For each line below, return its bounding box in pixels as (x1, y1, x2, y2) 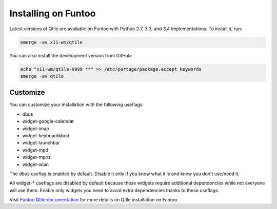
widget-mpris (22, 154, 51, 160)
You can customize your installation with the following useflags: (9, 101, 144, 108)
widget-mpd (22, 147, 49, 153)
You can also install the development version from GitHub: (9, 52, 133, 58)
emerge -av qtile (20, 73, 64, 79)
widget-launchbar (22, 140, 60, 146)
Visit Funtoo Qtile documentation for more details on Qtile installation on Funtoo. (9, 197, 179, 203)
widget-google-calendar (22, 118, 74, 124)
